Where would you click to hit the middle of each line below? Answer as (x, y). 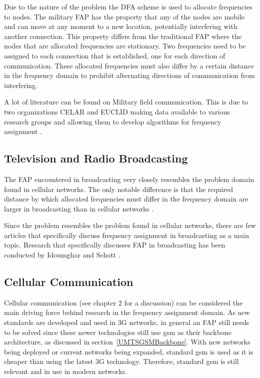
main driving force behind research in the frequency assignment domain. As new (127, 312)
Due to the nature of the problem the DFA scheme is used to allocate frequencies (128, 6)
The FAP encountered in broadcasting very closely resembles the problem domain (129, 179)
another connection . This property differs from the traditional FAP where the (123, 36)
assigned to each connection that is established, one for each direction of (115, 55)
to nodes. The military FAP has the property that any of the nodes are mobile (124, 16)
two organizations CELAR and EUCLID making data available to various (117, 111)
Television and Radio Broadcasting (96, 158)
